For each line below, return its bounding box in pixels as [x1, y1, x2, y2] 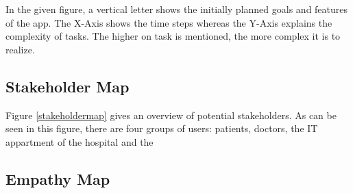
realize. [5, 42, 35, 56]
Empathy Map [5, 168, 110, 189]
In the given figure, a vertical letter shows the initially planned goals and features [5, 2, 348, 16]
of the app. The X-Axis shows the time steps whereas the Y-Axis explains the [5, 15, 332, 29]
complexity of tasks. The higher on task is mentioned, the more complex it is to [5, 29, 341, 43]
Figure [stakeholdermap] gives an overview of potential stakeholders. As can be [5, 107, 337, 122]
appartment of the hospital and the [5, 134, 154, 149]
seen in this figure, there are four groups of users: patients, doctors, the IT [5, 121, 318, 136]
